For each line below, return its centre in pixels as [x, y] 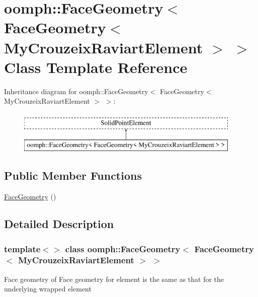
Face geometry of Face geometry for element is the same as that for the [114, 279]
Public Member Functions [73, 175]
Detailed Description [59, 224]
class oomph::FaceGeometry [123, 248]
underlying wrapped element [48, 289]
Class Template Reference [96, 67]
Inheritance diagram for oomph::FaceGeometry [76, 91]
